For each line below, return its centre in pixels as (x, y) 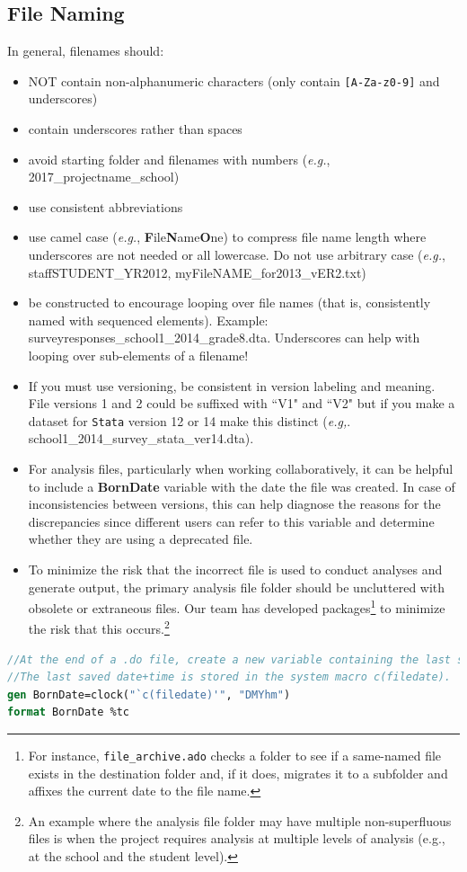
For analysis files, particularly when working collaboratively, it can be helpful (241, 469)
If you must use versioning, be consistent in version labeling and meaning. (232, 385)
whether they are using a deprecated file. (141, 539)
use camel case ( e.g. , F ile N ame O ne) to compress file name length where (227, 237)
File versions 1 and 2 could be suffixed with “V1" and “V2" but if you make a (242, 403)
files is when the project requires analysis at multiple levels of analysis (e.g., (237, 838)
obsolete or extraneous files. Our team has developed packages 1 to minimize (237, 606)
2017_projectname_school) (104, 177)
